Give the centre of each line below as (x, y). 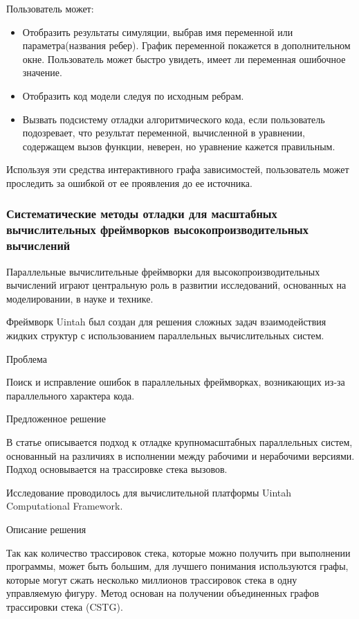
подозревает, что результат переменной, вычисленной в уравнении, (164, 133)
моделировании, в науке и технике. (80, 298)
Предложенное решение (56, 419)
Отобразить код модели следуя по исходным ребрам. (133, 95)
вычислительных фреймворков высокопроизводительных (158, 230)
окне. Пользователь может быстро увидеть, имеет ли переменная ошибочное (184, 59)
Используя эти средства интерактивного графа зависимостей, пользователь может (178, 169)
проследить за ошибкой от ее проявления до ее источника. (129, 182)
